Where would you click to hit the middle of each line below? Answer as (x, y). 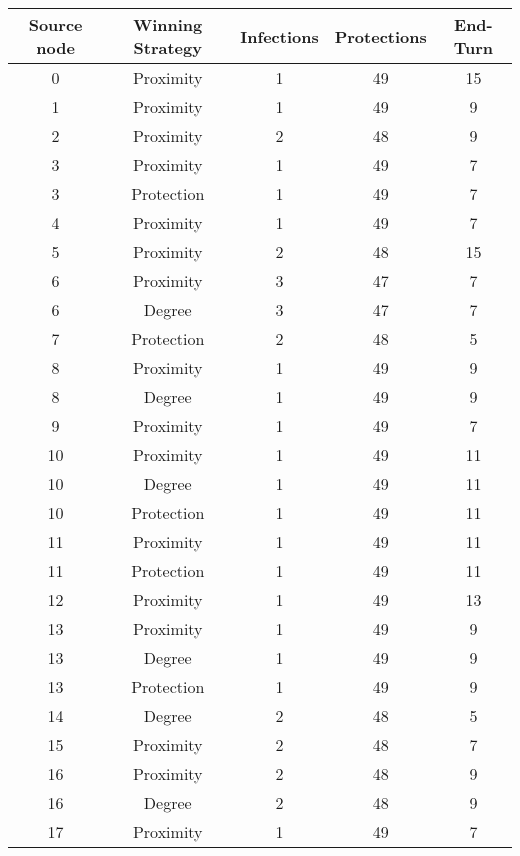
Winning (168, 24)
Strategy (167, 47)
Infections (279, 36)
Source (55, 24)
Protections (380, 36)
